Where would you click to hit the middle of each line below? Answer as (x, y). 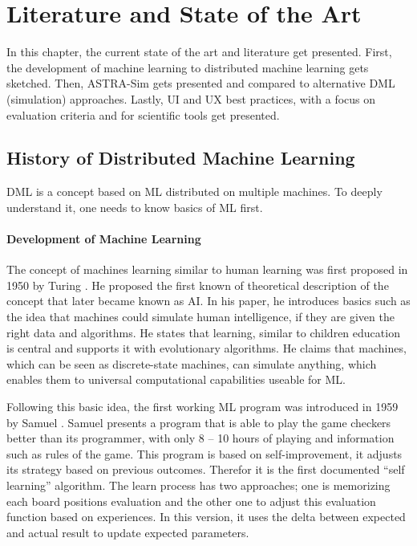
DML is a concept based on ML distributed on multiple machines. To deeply (194, 192)
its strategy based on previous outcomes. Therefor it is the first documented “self (206, 469)
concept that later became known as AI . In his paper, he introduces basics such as (208, 301)
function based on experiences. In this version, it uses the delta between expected (206, 517)
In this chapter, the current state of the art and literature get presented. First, (199, 52)
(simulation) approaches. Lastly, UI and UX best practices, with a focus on (191, 98)
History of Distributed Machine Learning (181, 158)
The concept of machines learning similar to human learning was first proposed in (207, 269)
